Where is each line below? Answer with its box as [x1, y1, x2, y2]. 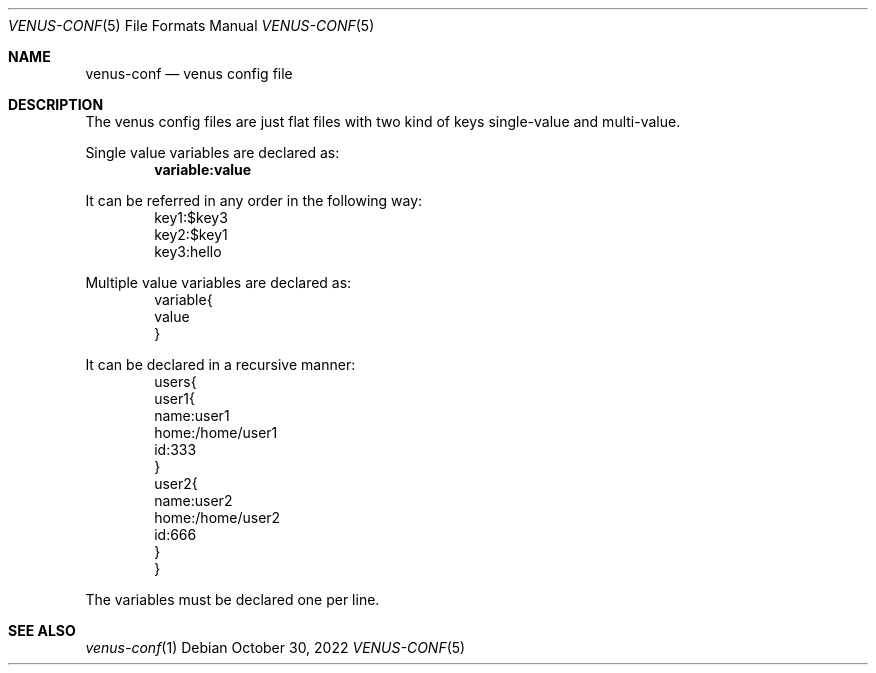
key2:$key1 [154, 226, 228, 243]
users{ [154, 373, 197, 390]
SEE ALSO [8, 622, 76, 639]
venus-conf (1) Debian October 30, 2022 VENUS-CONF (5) [85, 639, 466, 656]
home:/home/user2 [154, 509, 281, 526]
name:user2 [154, 492, 233, 509]
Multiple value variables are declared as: [85, 274, 352, 291]
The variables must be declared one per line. [85, 591, 380, 608]
